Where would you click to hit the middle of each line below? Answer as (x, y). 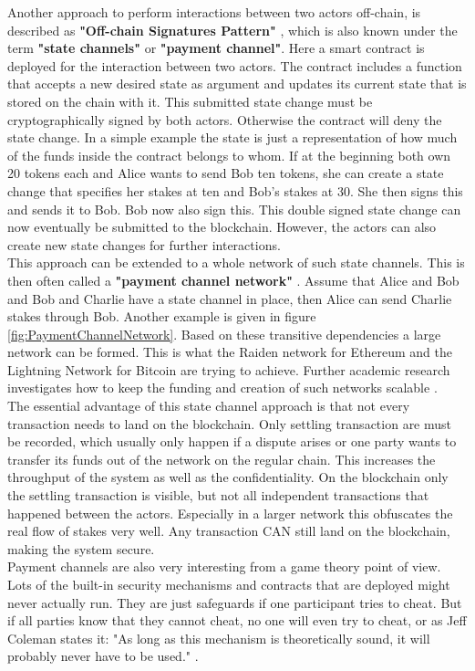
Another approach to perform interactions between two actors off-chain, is (214, 12)
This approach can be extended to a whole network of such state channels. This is (236, 262)
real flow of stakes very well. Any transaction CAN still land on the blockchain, (229, 531)
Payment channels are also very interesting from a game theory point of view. (224, 566)
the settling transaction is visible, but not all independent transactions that (218, 495)
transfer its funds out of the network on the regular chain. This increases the (222, 459)
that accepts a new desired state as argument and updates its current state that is (237, 84)
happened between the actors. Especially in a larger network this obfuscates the (230, 513)
